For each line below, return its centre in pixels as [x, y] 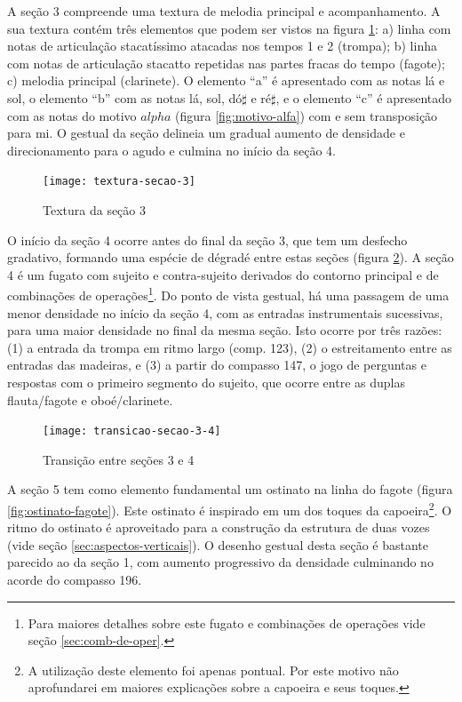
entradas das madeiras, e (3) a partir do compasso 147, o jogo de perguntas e [217, 365]
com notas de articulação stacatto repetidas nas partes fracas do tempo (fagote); [226, 63]
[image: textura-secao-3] [119, 182]
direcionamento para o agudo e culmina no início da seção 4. [171, 150]
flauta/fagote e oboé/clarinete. [90, 399]
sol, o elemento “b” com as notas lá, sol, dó [125, 97]
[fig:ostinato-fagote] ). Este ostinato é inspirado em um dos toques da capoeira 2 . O [230, 509]
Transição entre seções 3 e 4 [119, 459]
